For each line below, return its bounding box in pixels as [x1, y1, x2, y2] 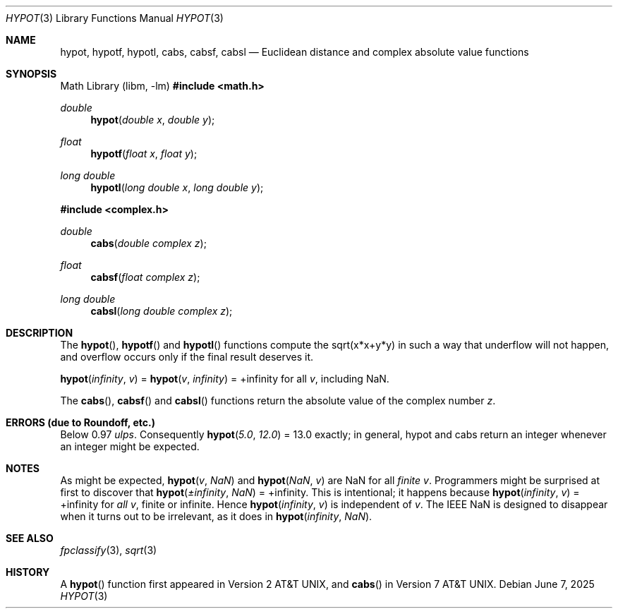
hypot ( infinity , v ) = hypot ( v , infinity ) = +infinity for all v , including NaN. [60, 373, 389, 385]
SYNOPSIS [6, 68, 57, 80]
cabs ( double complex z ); [90, 237, 207, 249]
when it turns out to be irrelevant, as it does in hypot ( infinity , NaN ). [60, 510, 372, 522]
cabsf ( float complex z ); [90, 271, 200, 283]
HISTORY [6, 566, 50, 578]
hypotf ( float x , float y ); [90, 148, 198, 159]
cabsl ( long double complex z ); [90, 305, 233, 317]
